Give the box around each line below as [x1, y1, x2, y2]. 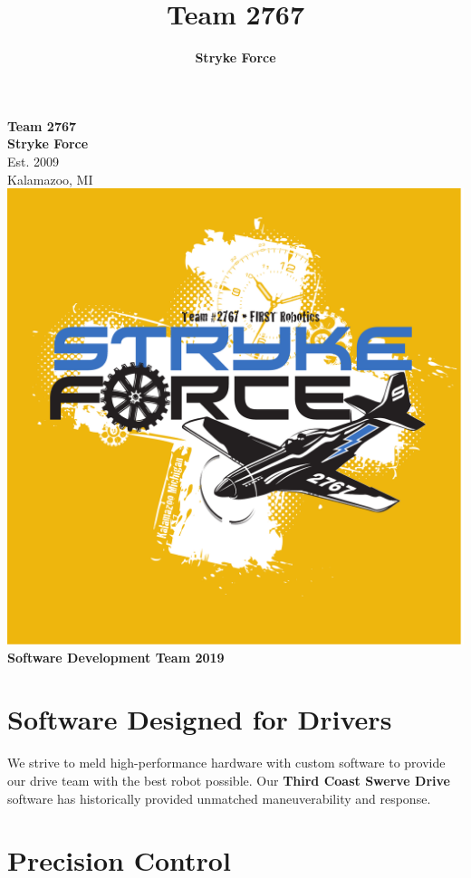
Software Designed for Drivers [7, 701, 392, 738]
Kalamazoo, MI [7, 169, 93, 188]
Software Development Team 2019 [7, 647, 225, 666]
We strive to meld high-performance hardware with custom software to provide [7, 753, 446, 772]
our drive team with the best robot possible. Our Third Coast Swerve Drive [7, 771, 450, 789]
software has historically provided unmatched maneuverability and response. [7, 788, 431, 807]
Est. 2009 [7, 151, 60, 170]
